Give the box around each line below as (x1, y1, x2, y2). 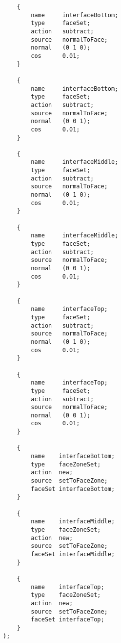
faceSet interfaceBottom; (31, 485, 115, 492)
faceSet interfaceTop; (31, 616, 104, 623)
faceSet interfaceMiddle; (31, 550, 115, 558)
